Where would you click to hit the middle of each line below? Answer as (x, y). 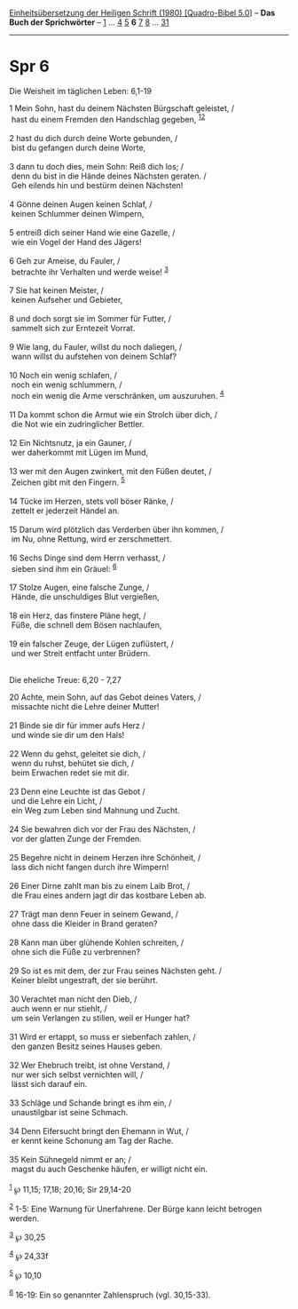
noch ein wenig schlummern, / (67, 385)
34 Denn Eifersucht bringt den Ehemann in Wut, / (99, 1131)
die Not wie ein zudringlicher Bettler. (78, 424)
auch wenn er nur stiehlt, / (59, 1009)
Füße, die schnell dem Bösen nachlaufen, (86, 625)
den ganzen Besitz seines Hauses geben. (86, 1046)
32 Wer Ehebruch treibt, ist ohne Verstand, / (90, 1066)
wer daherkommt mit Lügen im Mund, (80, 452)
